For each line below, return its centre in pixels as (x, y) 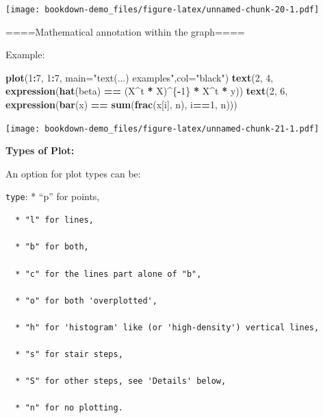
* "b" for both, (52, 247)
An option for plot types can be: (73, 173)
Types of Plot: (40, 150)
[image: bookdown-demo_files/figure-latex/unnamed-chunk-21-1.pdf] (163, 128)
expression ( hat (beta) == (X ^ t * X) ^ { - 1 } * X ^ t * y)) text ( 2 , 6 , (147, 91)
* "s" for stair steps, (69, 355)
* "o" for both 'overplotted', (86, 300)
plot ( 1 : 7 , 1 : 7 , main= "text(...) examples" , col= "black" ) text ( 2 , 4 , (140, 77)
